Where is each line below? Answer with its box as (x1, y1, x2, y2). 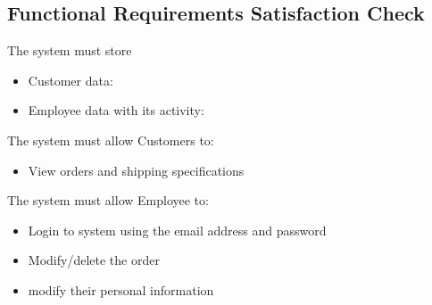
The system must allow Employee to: (7, 191, 209, 210)
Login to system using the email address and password (28, 220, 327, 239)
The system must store (7, 41, 132, 60)
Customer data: (28, 70, 113, 89)
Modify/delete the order (28, 251, 160, 269)
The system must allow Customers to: (7, 130, 214, 149)
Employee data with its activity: (28, 101, 204, 120)
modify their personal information (28, 280, 214, 299)
